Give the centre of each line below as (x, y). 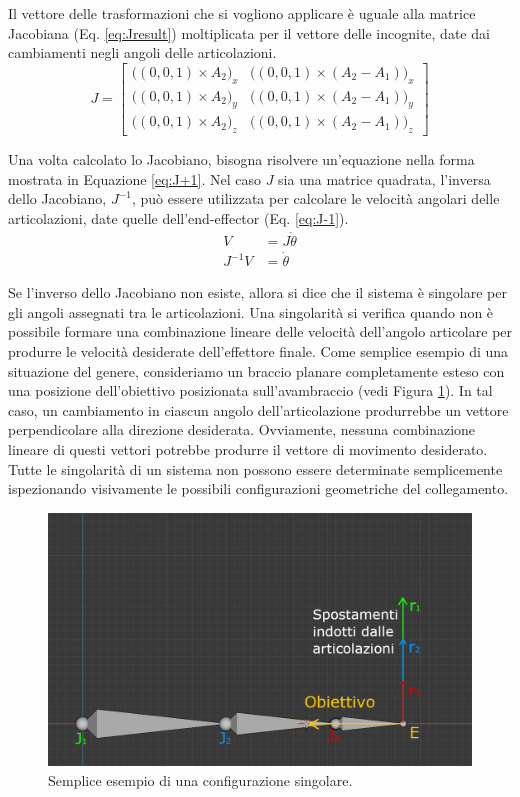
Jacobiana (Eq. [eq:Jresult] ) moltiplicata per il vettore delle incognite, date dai (249, 32)
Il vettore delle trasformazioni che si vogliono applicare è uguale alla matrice (242, 13)
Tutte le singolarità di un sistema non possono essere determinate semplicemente (255, 468)
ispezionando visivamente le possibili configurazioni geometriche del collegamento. (258, 488)
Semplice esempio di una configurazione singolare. (200, 779)
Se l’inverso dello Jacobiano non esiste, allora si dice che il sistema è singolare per (257, 292)
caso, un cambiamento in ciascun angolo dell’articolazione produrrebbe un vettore (258, 409)
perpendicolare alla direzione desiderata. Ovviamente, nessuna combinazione (242, 429)
